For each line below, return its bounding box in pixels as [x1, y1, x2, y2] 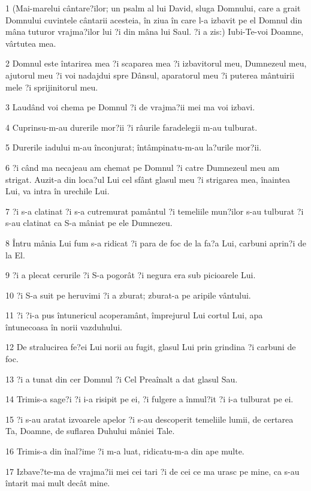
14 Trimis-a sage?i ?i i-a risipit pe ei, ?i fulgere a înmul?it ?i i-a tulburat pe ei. [5, 393, 294, 405]
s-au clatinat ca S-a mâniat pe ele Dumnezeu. [5, 216, 173, 229]
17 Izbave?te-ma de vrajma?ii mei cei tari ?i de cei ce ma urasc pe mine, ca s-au [5, 465, 300, 477]
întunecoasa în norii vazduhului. [5, 320, 122, 333]
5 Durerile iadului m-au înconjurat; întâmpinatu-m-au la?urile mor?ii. [5, 141, 262, 153]
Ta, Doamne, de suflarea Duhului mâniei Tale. [5, 424, 175, 437]
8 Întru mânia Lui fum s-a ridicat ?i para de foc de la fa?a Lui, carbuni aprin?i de [5, 236, 306, 249]
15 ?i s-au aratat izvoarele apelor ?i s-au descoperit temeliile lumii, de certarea [5, 412, 294, 425]
